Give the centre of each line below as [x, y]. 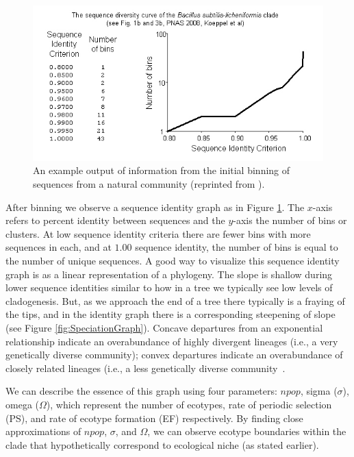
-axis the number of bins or [290, 220]
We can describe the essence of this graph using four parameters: [141, 391]
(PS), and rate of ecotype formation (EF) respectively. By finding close [154, 418]
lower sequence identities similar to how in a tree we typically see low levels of [169, 287]
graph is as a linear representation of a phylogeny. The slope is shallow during [169, 274]
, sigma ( [319, 391]
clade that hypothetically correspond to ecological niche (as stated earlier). [162, 444]
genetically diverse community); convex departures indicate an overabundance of [174, 355]
